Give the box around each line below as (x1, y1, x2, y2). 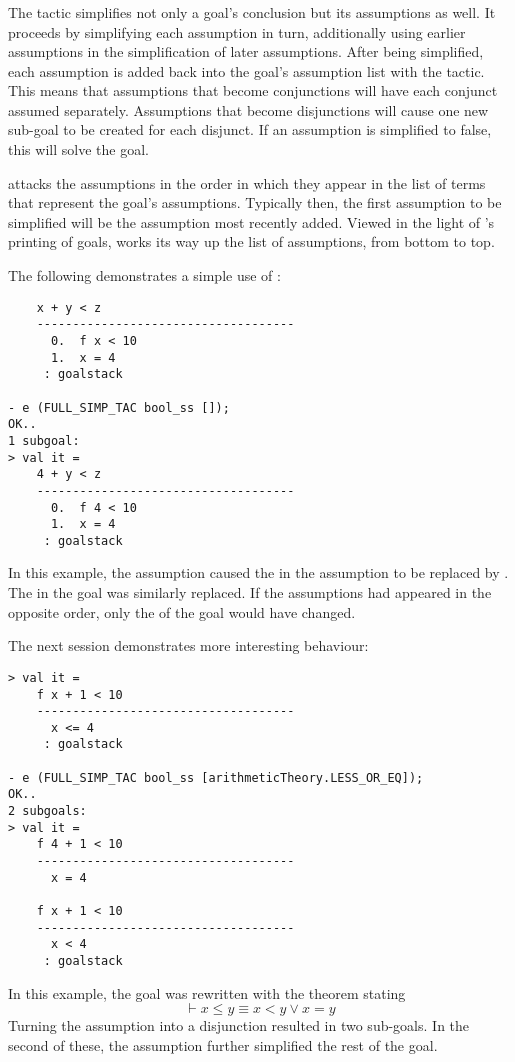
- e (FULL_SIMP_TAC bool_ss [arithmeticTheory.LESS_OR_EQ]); (8, 770, 424, 785)
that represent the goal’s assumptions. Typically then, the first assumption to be (8, 192, 502, 213)
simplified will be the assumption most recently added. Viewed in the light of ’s (8, 211, 495, 232)
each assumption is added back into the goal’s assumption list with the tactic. (8, 60, 485, 81)
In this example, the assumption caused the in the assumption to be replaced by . (8, 562, 509, 583)
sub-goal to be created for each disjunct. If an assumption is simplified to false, (8, 119, 492, 140)
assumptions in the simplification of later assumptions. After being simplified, (8, 41, 484, 62)
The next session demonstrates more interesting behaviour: (8, 635, 369, 656)
